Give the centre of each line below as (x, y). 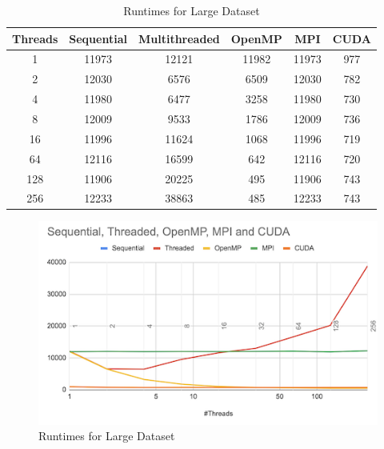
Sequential (98, 38)
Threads (35, 38)
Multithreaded (179, 38)
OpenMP (256, 38)
